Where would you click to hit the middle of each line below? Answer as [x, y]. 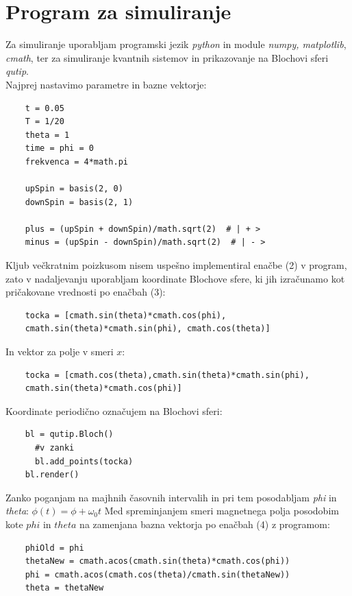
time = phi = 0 [59, 148]
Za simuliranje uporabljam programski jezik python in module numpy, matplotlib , [176, 44]
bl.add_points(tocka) [84, 461]
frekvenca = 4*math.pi [76, 162]
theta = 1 [47, 135]
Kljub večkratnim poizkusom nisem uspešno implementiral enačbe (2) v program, [176, 265]
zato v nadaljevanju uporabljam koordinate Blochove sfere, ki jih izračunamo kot [175, 278]
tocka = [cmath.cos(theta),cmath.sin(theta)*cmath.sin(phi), [167, 375]
